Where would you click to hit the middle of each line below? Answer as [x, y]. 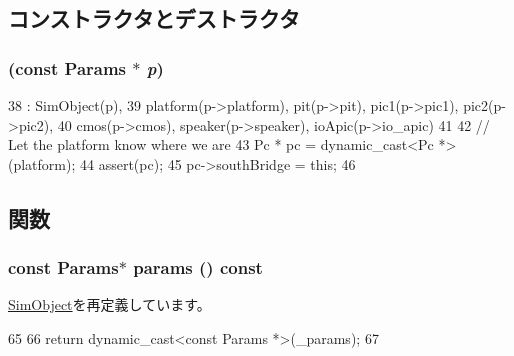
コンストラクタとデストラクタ [154, 18]
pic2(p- [484, 105]
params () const [198, 267]
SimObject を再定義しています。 [109, 304]
